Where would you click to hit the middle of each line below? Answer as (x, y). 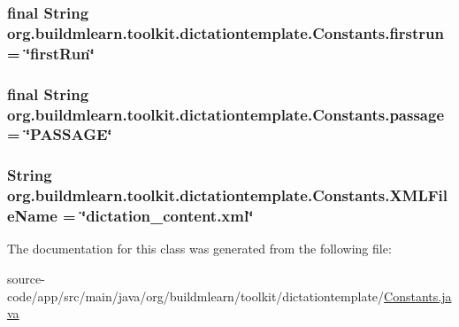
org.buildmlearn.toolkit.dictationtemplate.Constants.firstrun (226, 32)
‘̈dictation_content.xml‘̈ (167, 216)
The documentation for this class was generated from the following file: (199, 249)
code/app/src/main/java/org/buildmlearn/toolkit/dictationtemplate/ (196, 296)
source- (26, 279)
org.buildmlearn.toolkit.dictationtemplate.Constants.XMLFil (228, 195)
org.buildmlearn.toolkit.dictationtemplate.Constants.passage (226, 114)
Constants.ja (418, 296)
